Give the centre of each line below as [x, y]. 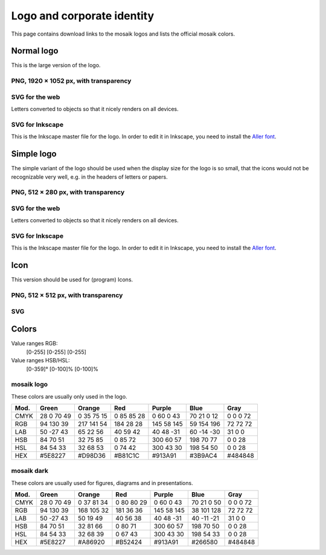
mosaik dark [30, 471]
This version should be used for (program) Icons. [72, 280]
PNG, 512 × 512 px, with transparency [67, 295]
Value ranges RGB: [34, 344]
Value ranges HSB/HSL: [40, 361]
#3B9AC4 [203, 456]
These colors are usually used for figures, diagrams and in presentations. [102, 483]
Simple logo [34, 154]
